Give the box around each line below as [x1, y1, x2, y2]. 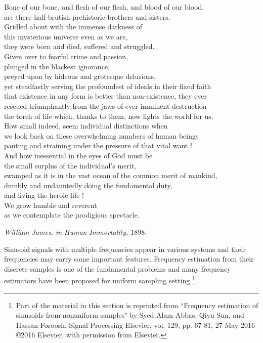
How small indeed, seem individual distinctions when [4, 120, 168, 131]
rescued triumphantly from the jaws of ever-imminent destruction [4, 100, 207, 111]
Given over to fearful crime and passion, [4, 51, 128, 61]
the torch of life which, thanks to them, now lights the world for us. [4, 110, 213, 121]
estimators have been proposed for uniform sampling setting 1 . [4, 274, 197, 286]
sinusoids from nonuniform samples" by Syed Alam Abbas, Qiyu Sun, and [16, 310, 244, 320]
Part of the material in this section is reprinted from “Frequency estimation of [16, 299, 258, 310]
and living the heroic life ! [4, 190, 84, 200]
